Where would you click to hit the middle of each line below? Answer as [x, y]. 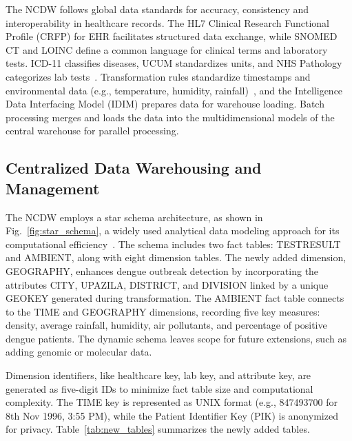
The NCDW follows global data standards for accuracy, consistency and [157, 9]
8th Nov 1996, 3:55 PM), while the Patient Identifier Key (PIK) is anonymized [172, 415]
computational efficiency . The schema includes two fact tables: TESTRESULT [173, 244]
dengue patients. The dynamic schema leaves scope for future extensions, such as [176, 338]
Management [53, 188]
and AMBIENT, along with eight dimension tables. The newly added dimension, [176, 257]
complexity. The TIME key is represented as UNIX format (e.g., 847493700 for [172, 402]
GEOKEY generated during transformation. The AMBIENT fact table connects [175, 298]
